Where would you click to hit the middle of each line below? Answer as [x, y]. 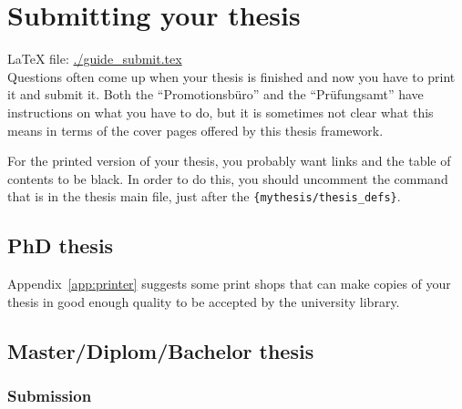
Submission [50, 396]
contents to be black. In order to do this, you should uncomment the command [228, 178]
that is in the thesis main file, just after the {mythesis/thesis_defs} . [204, 196]
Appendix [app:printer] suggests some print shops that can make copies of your [229, 284]
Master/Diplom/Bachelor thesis [161, 350]
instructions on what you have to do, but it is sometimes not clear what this [221, 112]
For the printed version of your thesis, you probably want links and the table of [229, 161]
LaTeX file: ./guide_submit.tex [95, 59]
